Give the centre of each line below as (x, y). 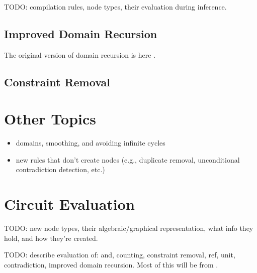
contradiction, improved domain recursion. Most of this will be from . (111, 264)
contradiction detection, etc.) (60, 169)
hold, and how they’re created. (51, 238)
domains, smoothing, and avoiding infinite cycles (91, 143)
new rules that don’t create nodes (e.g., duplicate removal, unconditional (128, 159)
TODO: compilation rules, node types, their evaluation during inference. (115, 7)
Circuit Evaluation (69, 204)
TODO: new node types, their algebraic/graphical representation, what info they (129, 228)
